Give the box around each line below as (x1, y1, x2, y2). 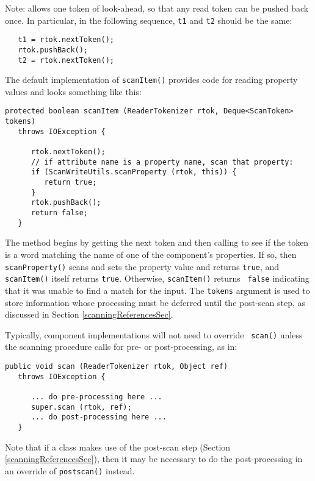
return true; (44, 178, 97, 187)
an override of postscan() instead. (5, 464, 135, 477)
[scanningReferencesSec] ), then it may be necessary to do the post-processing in (5, 452, 303, 465)
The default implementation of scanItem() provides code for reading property (5, 73, 298, 86)
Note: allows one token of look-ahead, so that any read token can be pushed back (5, 2, 309, 14)
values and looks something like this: (5, 85, 142, 98)
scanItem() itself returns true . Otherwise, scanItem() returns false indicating (5, 272, 310, 285)
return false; (31, 208, 89, 218)
